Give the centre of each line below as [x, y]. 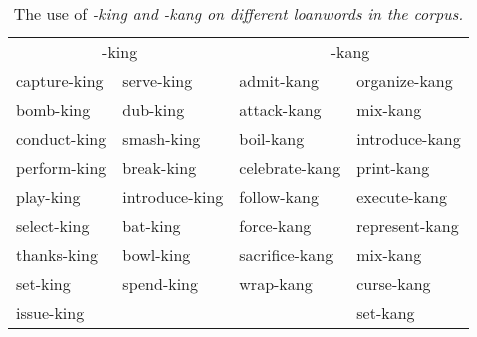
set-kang [385, 312]
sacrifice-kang [286, 254]
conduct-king [61, 138]
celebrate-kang [290, 167]
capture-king [60, 80]
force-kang [275, 225]
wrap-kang [276, 283]
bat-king [151, 225]
